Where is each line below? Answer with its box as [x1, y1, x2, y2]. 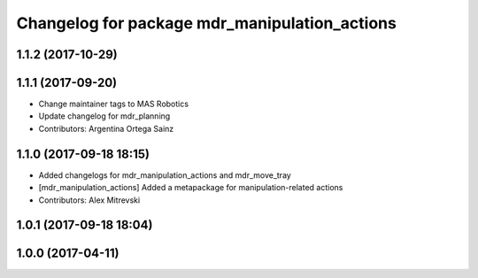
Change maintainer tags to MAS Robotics [38, 98, 189, 110]
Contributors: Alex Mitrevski [38, 195, 141, 205]
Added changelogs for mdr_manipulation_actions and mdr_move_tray [38, 169, 291, 181]
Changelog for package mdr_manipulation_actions [16, 13, 397, 33]
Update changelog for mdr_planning [38, 111, 171, 121]
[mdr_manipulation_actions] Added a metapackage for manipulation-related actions [38, 182, 343, 193]
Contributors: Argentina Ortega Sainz [38, 123, 174, 134]
